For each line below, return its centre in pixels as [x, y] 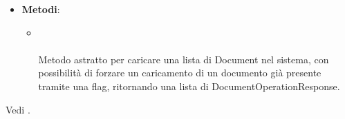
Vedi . [18, 109]
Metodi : [41, 9]
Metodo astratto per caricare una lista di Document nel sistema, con [184, 59]
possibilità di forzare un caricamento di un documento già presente [180, 73]
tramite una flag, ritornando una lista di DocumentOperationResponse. [189, 86]
